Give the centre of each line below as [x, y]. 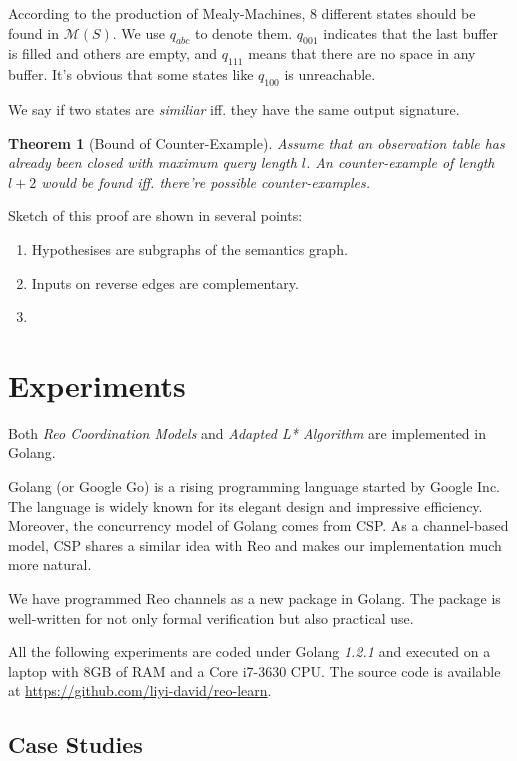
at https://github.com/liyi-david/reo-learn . [140, 690]
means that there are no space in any [362, 53]
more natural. [50, 564]
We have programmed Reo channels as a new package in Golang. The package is [254, 598]
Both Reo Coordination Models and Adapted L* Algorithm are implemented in [247, 432]
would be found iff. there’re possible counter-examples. [206, 181]
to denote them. [243, 32]
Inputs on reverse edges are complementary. [165, 282]
